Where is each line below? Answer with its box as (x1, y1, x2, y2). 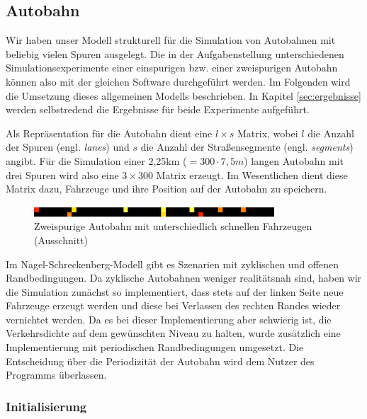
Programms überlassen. (6, 367, 107, 382)
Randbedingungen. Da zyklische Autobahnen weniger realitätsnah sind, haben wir (6, 270, 362, 285)
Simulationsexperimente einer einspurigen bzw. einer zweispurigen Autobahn (6, 60, 338, 75)
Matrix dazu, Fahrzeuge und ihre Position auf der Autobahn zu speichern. (6, 181, 327, 196)
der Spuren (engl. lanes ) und (6, 139, 130, 154)
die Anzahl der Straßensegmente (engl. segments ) (140, 139, 354, 154)
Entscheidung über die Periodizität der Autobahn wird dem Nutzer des (6, 353, 315, 368)
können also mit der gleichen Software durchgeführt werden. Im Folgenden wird (6, 74, 351, 88)
